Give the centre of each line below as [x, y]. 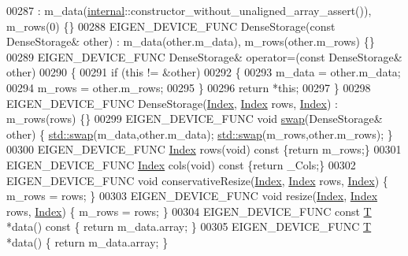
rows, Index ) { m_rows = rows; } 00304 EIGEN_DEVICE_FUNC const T [189, 211]
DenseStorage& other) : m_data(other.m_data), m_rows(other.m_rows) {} [191, 41]
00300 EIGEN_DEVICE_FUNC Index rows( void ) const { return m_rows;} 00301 [204, 149]
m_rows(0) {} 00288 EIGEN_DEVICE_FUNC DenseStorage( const [171, 26]
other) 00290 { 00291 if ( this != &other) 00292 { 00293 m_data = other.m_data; [204, 72]
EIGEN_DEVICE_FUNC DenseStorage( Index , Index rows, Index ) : [172, 103]
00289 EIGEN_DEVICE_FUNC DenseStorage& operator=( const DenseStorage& [204, 56]
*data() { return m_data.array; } [87, 241]
